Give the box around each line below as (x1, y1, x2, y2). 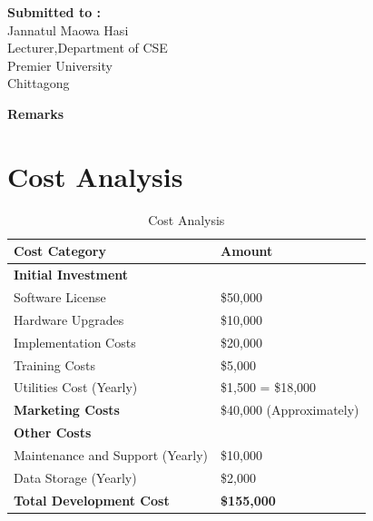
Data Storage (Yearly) (14, 467, 137, 487)
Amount (221, 241, 273, 260)
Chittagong (7, 74, 70, 93)
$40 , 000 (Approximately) (221, 400, 359, 419)
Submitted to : (7, 3, 102, 21)
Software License (14, 287, 106, 306)
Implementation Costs (14, 332, 136, 351)
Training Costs (14, 355, 96, 374)
